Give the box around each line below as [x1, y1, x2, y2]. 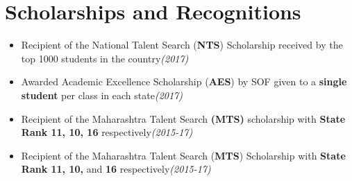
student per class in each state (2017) [21, 87, 183, 102]
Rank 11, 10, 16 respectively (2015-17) [21, 125, 193, 139]
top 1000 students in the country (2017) [21, 51, 189, 65]
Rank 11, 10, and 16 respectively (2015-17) [21, 162, 211, 176]
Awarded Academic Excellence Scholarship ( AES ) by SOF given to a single [21, 74, 347, 89]
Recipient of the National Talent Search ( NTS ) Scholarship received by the [21, 37, 343, 52]
